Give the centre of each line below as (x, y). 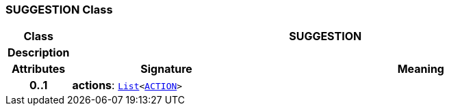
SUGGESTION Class (59, 10)
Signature (166, 69)
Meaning (421, 69)
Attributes (39, 69)
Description (39, 53)
